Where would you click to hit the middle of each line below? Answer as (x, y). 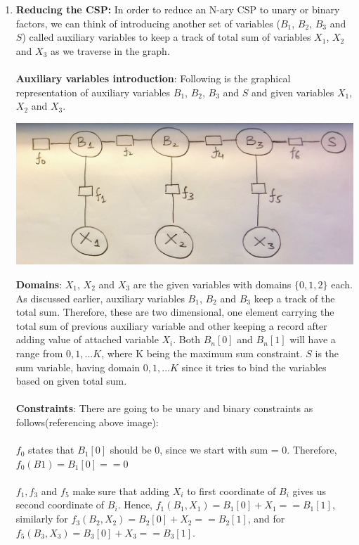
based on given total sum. (71, 381)
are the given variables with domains (212, 284)
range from (39, 353)
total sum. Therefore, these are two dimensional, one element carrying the (175, 312)
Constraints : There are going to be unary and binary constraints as (164, 408)
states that (51, 450)
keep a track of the (294, 298)
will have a (313, 339)
